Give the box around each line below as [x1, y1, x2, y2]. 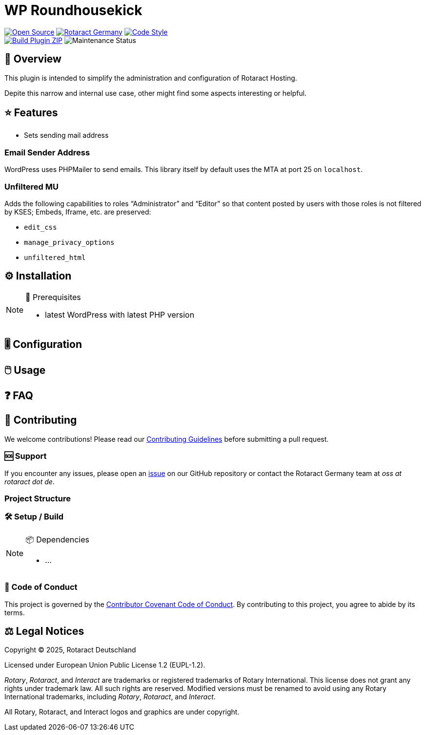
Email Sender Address [4, 147, 90, 157]
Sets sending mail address [24, 131, 109, 140]
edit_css [24, 223, 57, 231]
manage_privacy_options [24, 238, 115, 246]
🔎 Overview [4, 53, 61, 65]
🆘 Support [4, 451, 47, 461]
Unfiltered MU [4, 181, 59, 192]
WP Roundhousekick [4, 2, 142, 19]
